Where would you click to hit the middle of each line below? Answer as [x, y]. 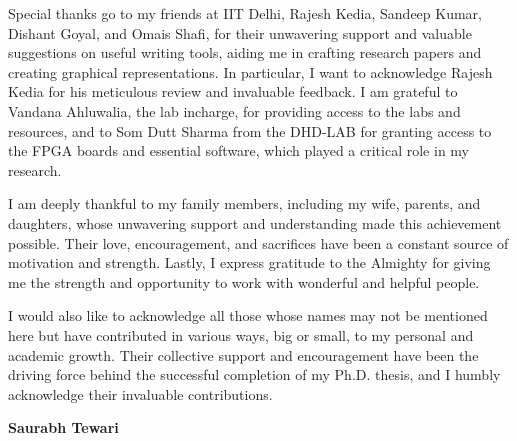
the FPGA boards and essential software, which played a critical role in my [238, 150]
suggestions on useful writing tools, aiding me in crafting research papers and [245, 52]
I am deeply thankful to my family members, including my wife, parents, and [244, 203]
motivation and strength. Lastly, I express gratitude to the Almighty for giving [249, 262]
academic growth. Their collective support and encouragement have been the [243, 354]
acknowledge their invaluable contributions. [140, 393]
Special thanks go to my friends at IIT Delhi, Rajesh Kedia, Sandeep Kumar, [245, 13]
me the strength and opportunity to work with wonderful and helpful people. [244, 281]
